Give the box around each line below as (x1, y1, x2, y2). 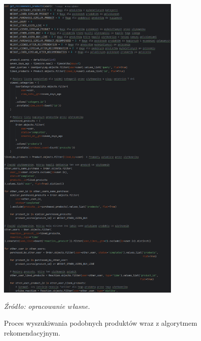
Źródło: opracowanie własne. (4, 301, 90, 311)
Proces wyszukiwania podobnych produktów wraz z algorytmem (4, 317, 198, 328)
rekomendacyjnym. (4, 327, 61, 338)
